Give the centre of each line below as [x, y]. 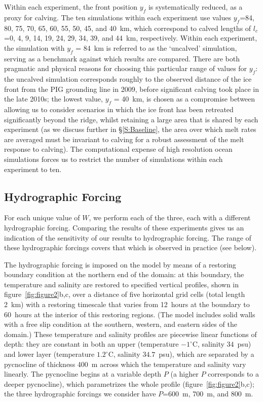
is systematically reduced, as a [195, 7]
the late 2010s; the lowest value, [53, 99]
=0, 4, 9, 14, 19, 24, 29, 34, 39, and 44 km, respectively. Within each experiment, [131, 38]
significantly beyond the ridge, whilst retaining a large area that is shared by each [131, 119]
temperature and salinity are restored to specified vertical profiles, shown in [122, 284]
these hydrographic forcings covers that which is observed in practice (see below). [130, 247]
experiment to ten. [33, 169]
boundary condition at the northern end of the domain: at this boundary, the [124, 274]
